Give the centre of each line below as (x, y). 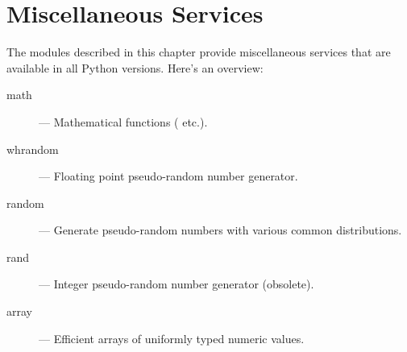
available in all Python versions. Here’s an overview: (135, 67)
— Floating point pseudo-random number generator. (168, 176)
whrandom (33, 149)
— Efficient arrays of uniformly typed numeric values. (172, 338)
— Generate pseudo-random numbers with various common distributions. (220, 230)
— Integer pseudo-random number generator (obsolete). (177, 284)
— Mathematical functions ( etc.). (123, 121)
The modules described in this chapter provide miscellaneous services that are (199, 52)
